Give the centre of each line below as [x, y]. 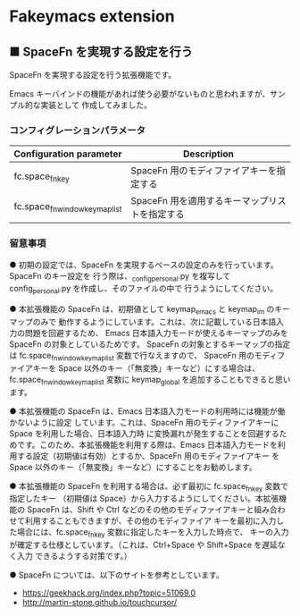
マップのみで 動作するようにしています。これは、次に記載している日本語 [143, 321]
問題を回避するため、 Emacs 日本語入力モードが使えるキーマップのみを [156, 333]
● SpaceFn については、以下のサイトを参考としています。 [117, 575]
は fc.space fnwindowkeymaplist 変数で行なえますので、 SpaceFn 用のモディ [143, 356]
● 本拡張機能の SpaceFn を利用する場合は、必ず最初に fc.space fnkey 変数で [149, 487]
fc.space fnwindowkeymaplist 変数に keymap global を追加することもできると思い [150, 380]
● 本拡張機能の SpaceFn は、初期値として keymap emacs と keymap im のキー [150, 310]
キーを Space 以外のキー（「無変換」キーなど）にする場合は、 [146, 367]
